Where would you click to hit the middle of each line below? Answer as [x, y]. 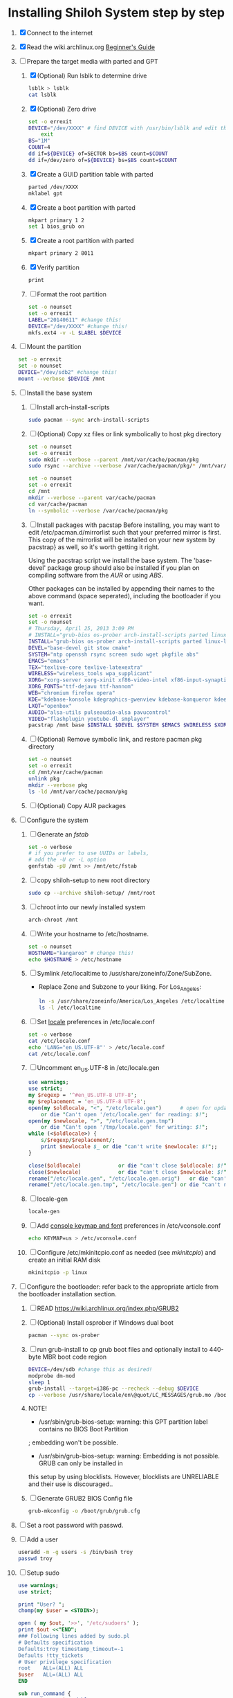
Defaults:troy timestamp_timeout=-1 [71, 1649]
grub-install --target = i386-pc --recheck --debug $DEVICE [113, 1389]
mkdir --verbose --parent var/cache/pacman [92, 498]
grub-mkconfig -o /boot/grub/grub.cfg [84, 1511]
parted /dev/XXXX [53, 187]
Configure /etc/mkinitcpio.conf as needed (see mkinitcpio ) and [127, 1253]
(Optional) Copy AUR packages [82, 805]
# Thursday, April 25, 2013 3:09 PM [81, 629]
